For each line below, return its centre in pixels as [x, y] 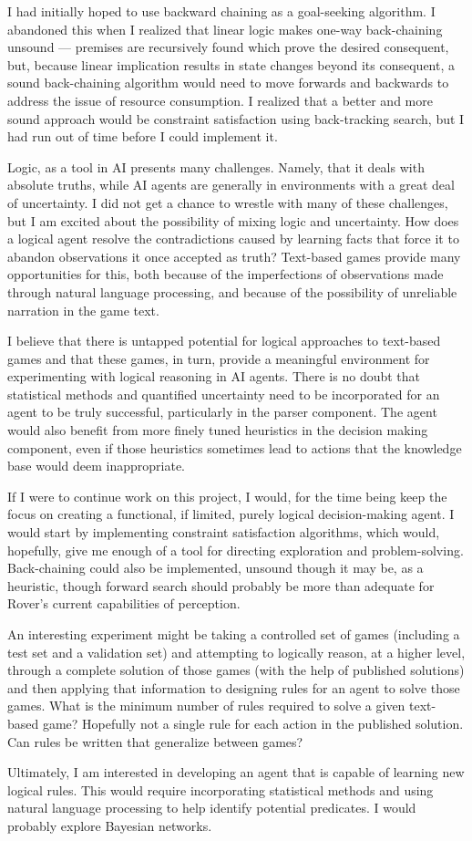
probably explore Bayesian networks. [110, 825]
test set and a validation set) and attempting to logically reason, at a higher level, [236, 652]
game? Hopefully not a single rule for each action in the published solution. [253, 723]
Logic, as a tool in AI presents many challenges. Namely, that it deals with [216, 166]
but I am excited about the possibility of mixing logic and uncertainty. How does [233, 220]
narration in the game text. [83, 310]
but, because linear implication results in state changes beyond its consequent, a [231, 64]
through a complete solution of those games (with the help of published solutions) [236, 670]
